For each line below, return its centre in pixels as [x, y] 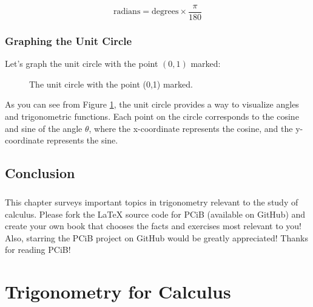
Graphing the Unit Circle [69, 40]
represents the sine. [82, 140]
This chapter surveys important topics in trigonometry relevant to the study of [152, 202]
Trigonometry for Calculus [118, 291]
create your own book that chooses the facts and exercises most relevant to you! [153, 226]
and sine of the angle [44, 128]
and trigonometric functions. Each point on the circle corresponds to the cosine [152, 116]
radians [127, 12]
